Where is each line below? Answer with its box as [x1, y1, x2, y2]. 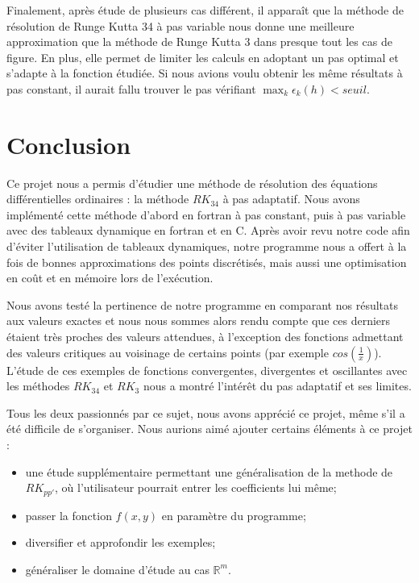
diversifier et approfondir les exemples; [25, 534, 216, 551]
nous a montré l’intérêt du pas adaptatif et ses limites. [143, 377, 412, 394]
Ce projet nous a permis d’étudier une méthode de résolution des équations [6, 174, 378, 191]
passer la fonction [25, 506, 112, 523]
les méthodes [6, 377, 70, 394]
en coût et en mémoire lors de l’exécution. [6, 269, 214, 286]
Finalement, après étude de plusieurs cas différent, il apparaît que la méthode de [6, 2, 404, 18]
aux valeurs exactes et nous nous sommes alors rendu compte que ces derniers [6, 312, 391, 329]
